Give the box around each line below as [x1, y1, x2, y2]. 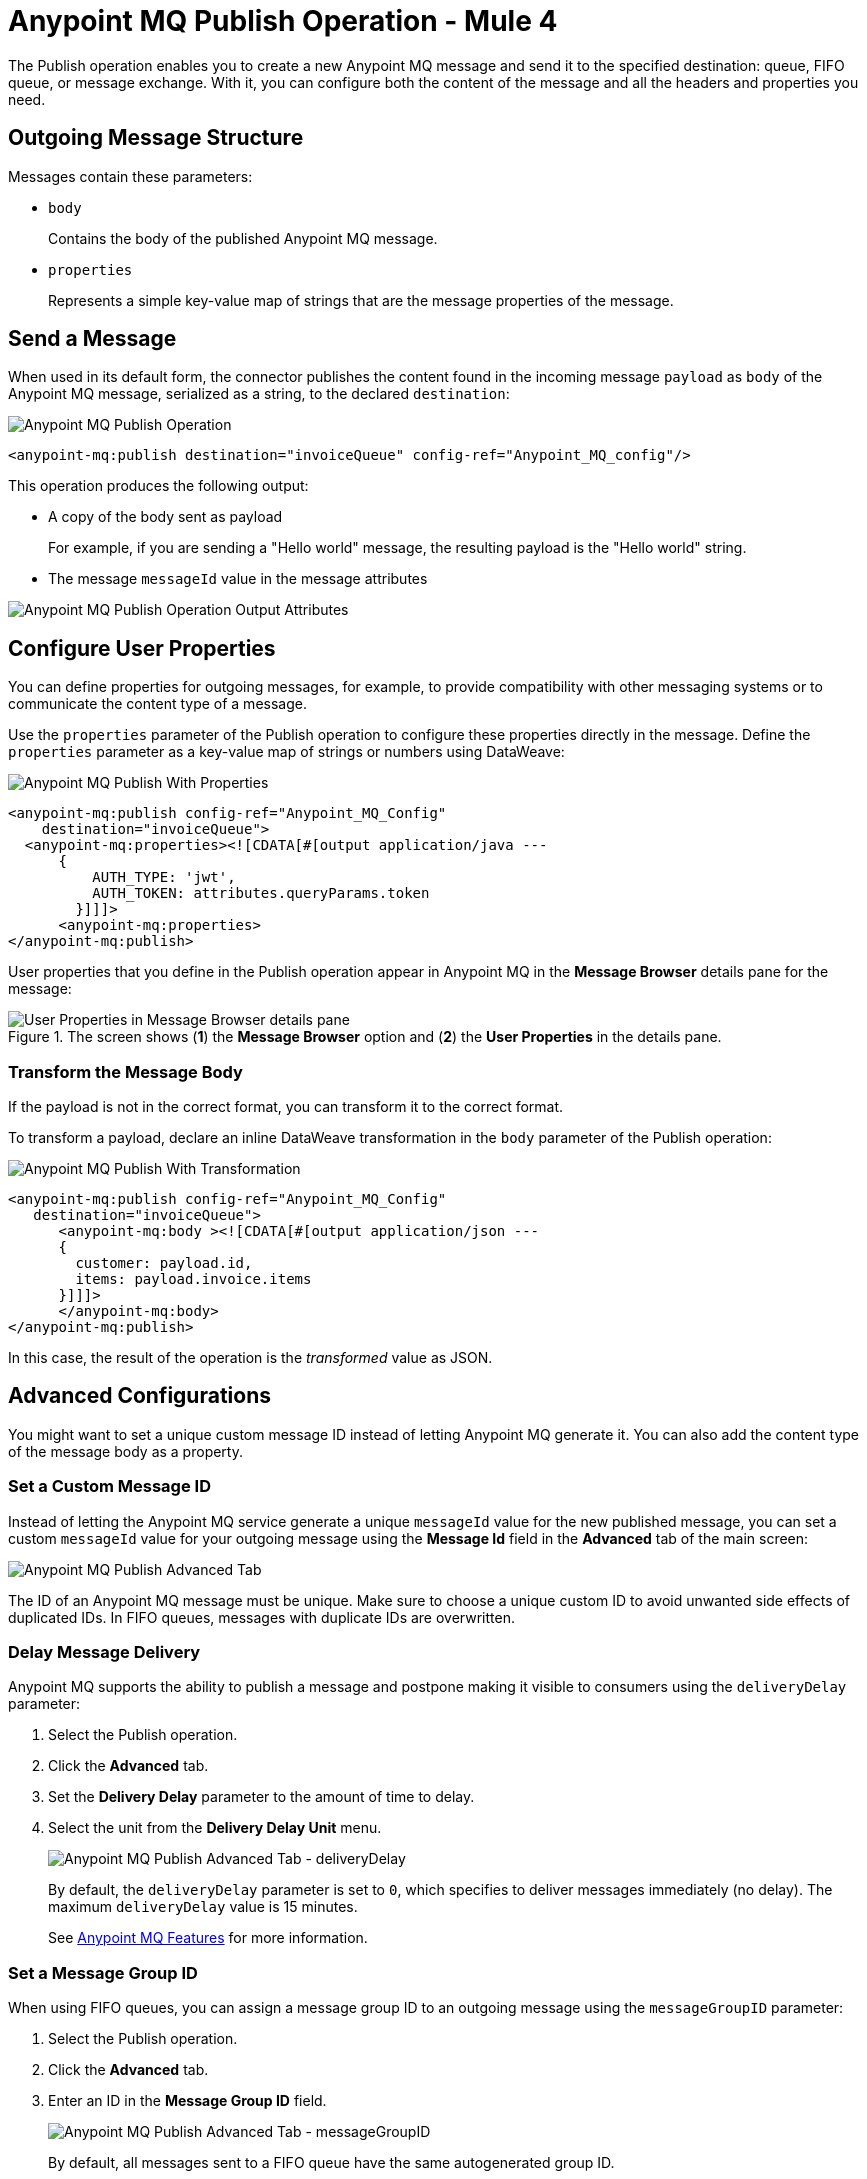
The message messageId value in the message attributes [48, 570, 428, 588]
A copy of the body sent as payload [48, 508, 283, 526]
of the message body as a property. [8, 1442, 243, 1460]
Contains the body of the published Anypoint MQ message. [48, 229, 438, 247]
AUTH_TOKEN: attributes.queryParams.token [92, 885, 430, 902]
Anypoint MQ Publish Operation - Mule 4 [8, 4, 558, 38]
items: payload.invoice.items [75, 1271, 312, 1288]
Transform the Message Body [8, 1061, 243, 1082]
